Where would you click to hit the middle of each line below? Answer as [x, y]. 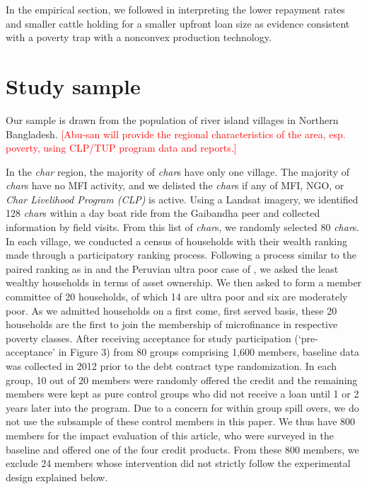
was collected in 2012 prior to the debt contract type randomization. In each [171, 366]
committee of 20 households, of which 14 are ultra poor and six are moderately [177, 297]
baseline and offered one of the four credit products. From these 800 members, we [182, 449]
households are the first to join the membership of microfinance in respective [172, 324]
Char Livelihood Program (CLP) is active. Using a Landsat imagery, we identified [182, 199]
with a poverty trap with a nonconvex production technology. [139, 37]
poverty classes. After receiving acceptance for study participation [148, 338]
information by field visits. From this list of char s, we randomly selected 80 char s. [183, 227]
